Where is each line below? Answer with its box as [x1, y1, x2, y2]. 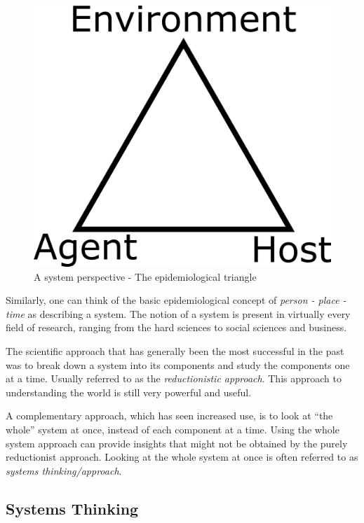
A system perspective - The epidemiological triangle [34, 269, 257, 284]
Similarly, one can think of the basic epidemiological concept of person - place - [6, 293, 346, 307]
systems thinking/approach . [6, 463, 122, 477]
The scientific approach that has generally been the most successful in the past [6, 344, 344, 358]
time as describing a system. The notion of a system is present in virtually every [6, 306, 351, 321]
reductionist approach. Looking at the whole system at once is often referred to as [6, 449, 358, 464]
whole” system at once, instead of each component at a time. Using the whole [6, 422, 339, 436]
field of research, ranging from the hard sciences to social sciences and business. [6, 320, 347, 335]
